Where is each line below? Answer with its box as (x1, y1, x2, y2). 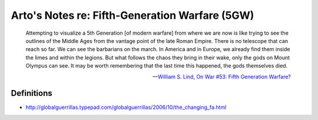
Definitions (11, 88, 52, 98)
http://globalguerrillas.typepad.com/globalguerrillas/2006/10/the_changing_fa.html (25, 104, 227, 111)
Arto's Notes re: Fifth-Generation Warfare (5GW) (11, 9, 254, 22)
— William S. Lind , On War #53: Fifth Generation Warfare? (153, 73, 291, 80)
